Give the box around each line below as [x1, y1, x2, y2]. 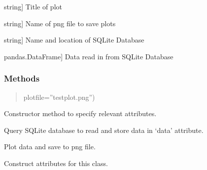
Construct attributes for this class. [4, 158, 108, 168]
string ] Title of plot [4, 1, 62, 11]
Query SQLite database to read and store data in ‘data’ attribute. [4, 125, 204, 135]
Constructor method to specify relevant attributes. [4, 108, 157, 119]
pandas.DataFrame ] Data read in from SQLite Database [4, 51, 173, 61]
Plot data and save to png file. [4, 141, 96, 152]
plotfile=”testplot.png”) [23, 91, 95, 102]
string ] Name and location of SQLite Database [4, 35, 144, 45]
